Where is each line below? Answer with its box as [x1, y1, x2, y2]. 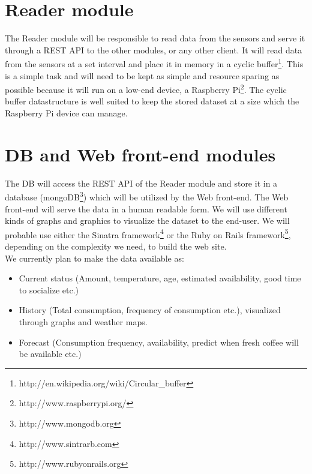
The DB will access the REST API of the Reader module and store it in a [5, 176, 278, 189]
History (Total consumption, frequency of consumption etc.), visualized [19, 304, 281, 316]
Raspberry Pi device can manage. [5, 107, 128, 119]
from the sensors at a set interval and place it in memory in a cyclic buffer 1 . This [5, 56, 304, 70]
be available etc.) [19, 347, 82, 360]
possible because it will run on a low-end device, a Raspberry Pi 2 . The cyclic [5, 82, 287, 95]
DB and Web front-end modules [5, 142, 276, 166]
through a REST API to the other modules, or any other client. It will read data [5, 43, 302, 56]
